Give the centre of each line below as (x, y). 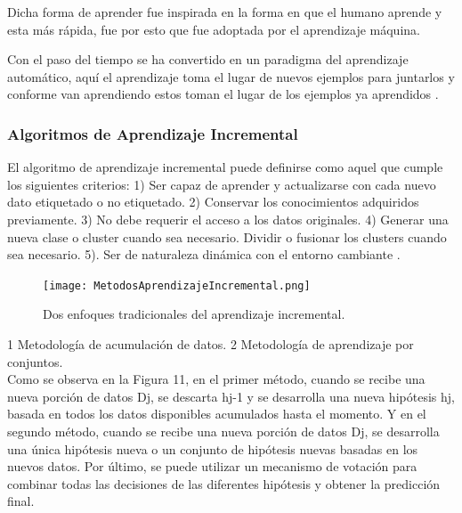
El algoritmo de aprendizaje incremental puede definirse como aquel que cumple (225, 167)
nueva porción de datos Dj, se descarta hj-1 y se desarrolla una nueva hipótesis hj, (231, 396)
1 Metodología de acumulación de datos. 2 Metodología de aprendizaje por (211, 344)
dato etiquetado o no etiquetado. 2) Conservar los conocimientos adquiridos (213, 202)
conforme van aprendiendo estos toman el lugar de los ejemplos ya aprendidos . (223, 94)
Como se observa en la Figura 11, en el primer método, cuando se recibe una (216, 379)
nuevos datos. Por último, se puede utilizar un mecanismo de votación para (212, 466)
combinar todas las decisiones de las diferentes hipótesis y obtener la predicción (224, 483)
